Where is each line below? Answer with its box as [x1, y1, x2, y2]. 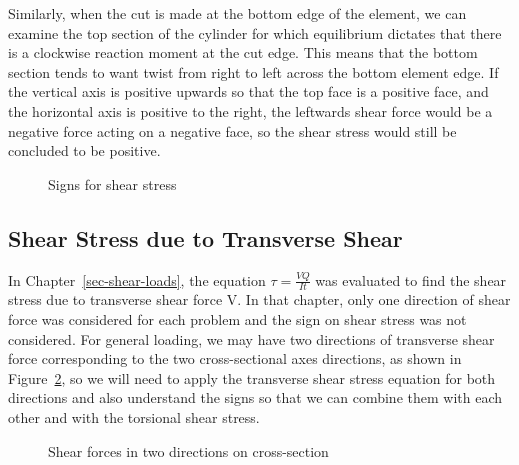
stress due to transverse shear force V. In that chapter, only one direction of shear [8, 289, 511, 310]
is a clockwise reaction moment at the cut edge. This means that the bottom [8, 42, 478, 63]
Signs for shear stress [48, 173, 177, 194]
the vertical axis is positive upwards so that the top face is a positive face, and [8, 81, 489, 102]
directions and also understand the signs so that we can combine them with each [8, 387, 503, 408]
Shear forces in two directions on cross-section [48, 440, 329, 461]
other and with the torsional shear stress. [8, 406, 260, 427]
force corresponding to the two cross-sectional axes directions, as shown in [8, 348, 462, 369]
